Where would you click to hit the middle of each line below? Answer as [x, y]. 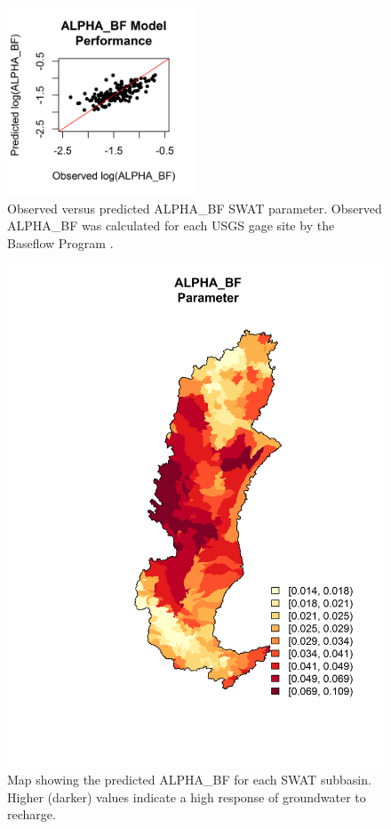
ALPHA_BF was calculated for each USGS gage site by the [171, 225]
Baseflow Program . [60, 242]
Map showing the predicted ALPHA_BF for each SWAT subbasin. [189, 780]
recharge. [32, 814]
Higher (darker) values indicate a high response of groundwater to [187, 797]
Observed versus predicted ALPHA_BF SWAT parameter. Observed [195, 208]
